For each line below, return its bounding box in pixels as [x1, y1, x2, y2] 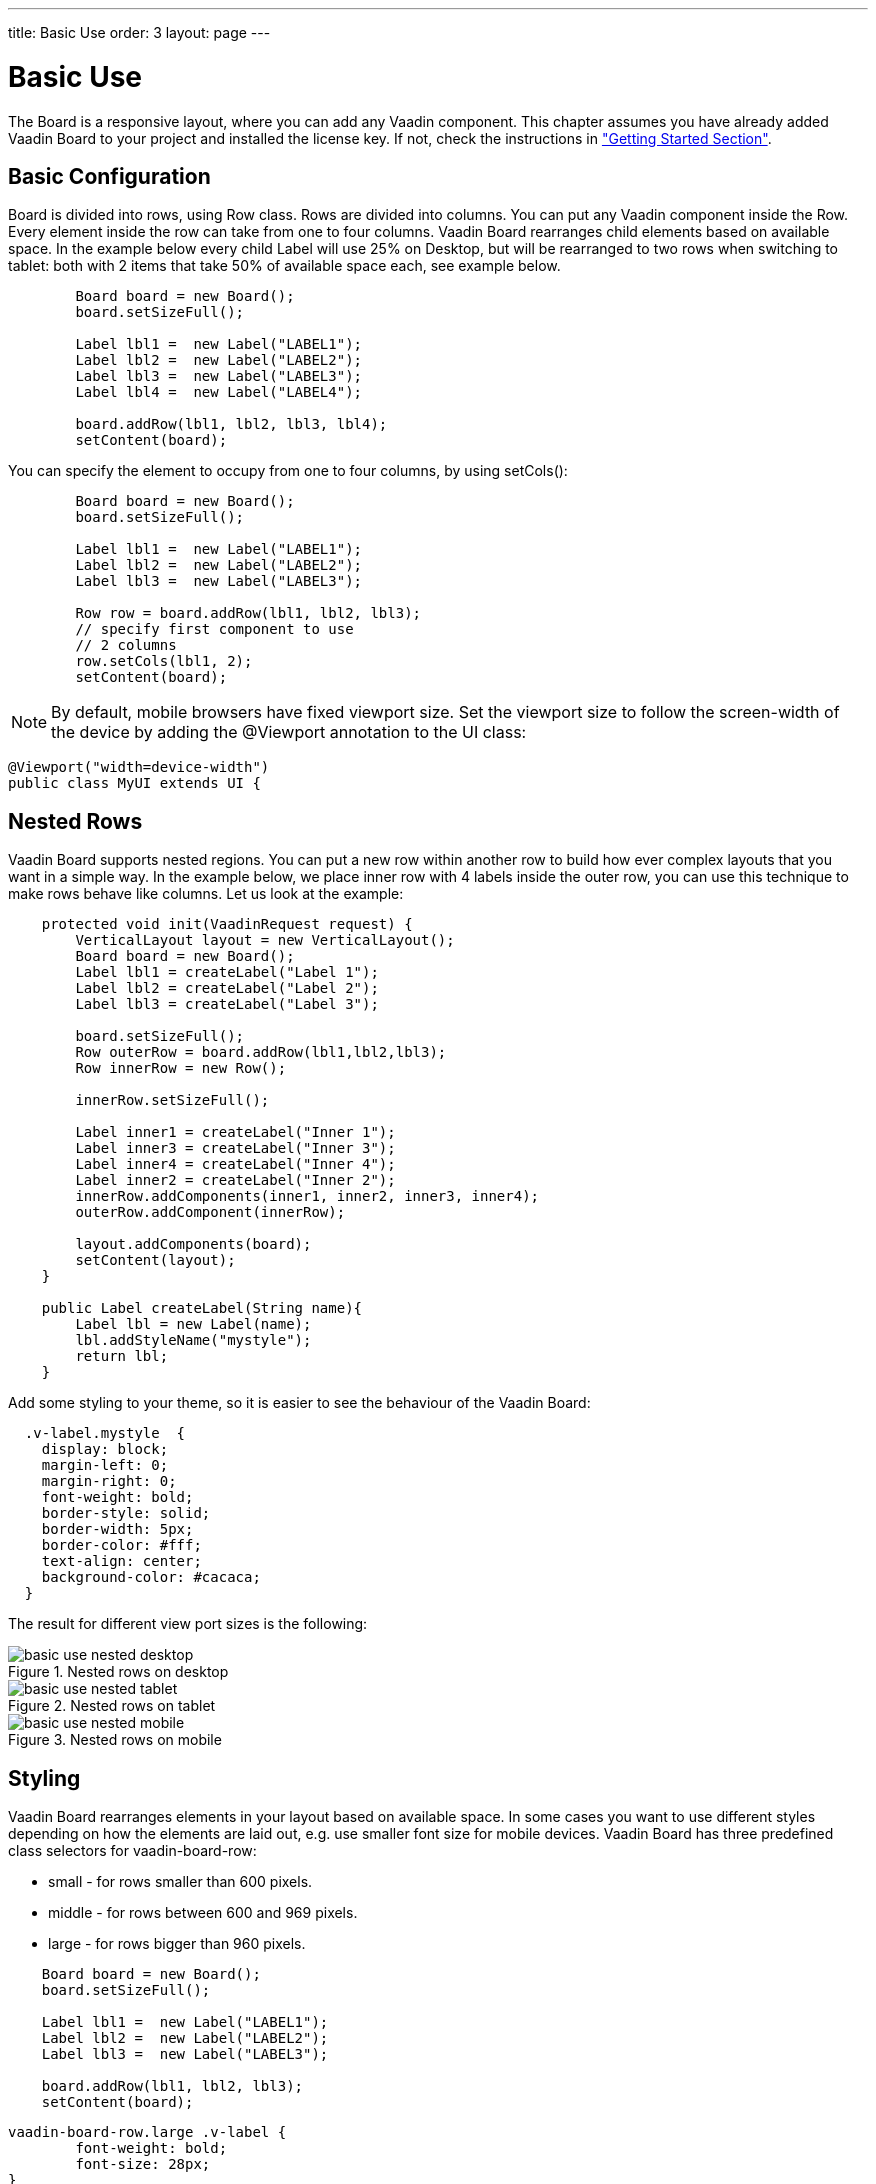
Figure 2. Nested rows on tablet [8, 1697, 216, 1715]
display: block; [41, 1441, 169, 1458]
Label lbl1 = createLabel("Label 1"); [75, 964, 379, 981]
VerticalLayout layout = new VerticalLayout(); [75, 932, 455, 949]
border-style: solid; [41, 1505, 211, 1522]
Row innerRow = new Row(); [75, 1060, 287, 1077]
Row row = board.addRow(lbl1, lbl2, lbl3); [75, 605, 422, 622]
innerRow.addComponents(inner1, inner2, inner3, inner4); [75, 1188, 540, 1205]
